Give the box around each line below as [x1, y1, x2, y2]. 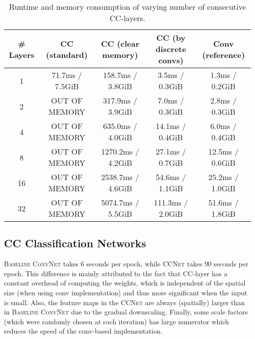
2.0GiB [159, 208, 183, 219]
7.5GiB [54, 80, 79, 92]
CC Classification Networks [4, 235, 146, 251]
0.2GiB [211, 80, 236, 92]
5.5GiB [108, 208, 132, 219]
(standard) [46, 49, 88, 60]
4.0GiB [108, 131, 132, 143]
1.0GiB [211, 183, 236, 194]
